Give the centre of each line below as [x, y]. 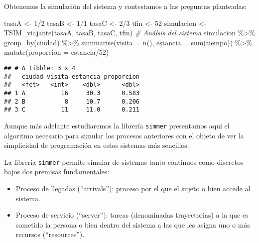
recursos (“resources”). [50, 234]
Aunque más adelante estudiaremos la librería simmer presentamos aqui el [117, 125]
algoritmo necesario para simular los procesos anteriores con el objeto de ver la [124, 135]
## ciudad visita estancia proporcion [72, 76]
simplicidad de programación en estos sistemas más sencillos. [97, 145]
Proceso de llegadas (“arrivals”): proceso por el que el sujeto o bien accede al [133, 188]
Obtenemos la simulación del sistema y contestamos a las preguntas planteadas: [126, 6]
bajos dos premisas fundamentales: [57, 172]
